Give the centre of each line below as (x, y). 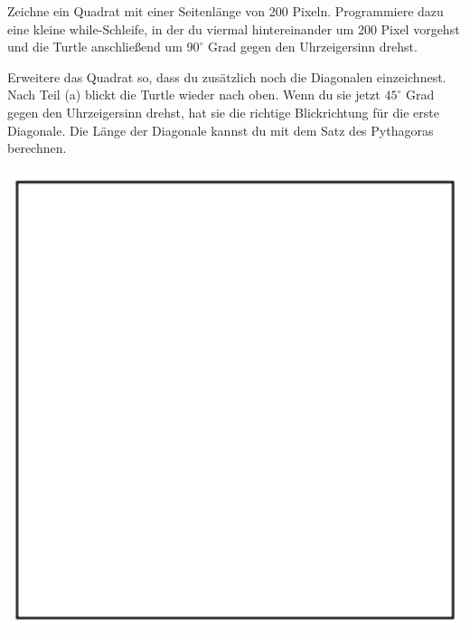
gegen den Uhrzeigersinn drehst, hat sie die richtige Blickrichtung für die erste (223, 112)
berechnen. (37, 148)
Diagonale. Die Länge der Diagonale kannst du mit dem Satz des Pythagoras (221, 130)
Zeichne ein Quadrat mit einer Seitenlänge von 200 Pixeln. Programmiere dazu (226, 11)
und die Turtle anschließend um (95, 47)
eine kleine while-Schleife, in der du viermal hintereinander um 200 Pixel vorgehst (234, 28)
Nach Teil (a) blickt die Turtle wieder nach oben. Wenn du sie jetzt (194, 95)
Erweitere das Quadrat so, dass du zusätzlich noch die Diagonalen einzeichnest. (227, 76)
